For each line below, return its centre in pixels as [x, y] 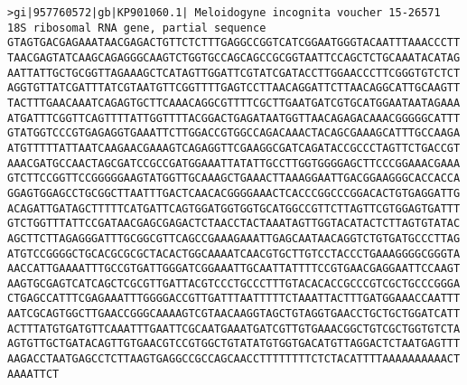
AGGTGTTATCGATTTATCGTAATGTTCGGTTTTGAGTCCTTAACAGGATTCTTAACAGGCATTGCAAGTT [234, 88]
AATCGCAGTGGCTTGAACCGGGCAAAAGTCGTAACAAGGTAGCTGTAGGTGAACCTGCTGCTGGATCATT [234, 314]
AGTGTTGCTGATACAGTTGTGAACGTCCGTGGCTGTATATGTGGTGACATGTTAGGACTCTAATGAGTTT [234, 344]
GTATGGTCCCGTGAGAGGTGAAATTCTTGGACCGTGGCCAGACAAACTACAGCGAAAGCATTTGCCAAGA [234, 133]
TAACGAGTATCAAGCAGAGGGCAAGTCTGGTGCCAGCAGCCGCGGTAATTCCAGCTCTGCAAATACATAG [234, 57]
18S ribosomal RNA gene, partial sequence [137, 28]
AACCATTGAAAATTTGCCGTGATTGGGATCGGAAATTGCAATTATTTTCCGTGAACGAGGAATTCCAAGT [234, 269]
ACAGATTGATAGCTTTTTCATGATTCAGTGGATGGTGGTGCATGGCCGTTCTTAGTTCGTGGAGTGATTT [234, 208]
